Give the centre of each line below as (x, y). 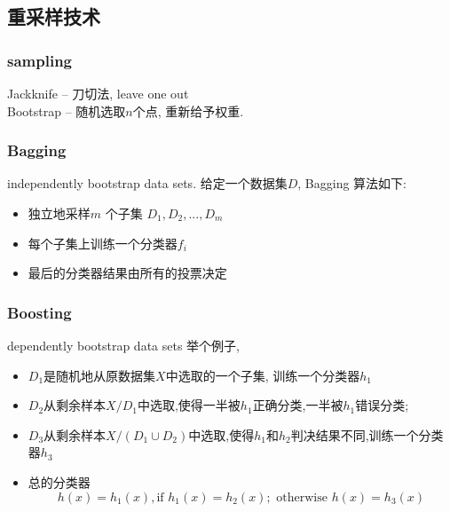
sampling (39, 60)
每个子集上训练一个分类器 (103, 243)
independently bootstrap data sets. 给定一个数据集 (147, 183)
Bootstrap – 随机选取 (67, 110)
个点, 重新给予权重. (188, 110)
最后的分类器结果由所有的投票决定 (127, 273)
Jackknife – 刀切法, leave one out (98, 93)
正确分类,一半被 (298, 405)
